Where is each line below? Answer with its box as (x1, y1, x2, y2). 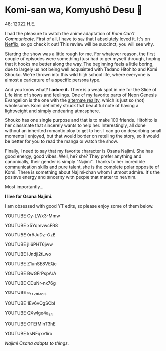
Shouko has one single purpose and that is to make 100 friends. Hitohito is (5, 117, 158, 123)
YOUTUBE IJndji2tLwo (5, 251, 51, 257)
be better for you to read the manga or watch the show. (5, 138, 118, 144)
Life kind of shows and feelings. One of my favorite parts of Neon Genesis (5, 92, 157, 98)
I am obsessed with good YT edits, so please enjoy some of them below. (5, 203, 154, 209)
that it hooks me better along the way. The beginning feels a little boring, (5, 61, 154, 67)
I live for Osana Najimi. (5, 193, 53, 199)
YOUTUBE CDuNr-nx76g (5, 280, 56, 286)
